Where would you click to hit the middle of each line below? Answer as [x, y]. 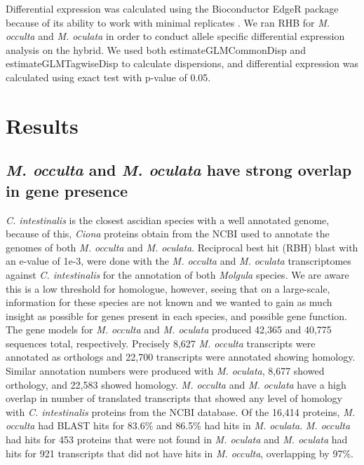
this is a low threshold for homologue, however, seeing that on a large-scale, [168, 288]
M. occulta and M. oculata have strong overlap [179, 170]
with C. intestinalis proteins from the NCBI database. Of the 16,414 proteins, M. [181, 411]
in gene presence [67, 190]
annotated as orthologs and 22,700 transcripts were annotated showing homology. [181, 357]
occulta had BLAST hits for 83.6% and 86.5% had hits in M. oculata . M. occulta [178, 425]
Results [42, 125]
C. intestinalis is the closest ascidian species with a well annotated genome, [168, 220]
